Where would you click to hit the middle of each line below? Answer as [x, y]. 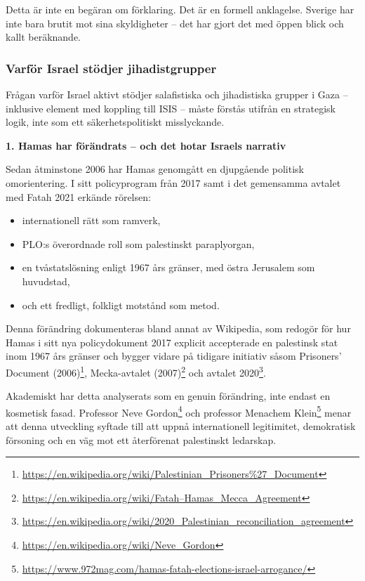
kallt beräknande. [44, 37]
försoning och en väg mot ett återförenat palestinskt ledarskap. [141, 439]
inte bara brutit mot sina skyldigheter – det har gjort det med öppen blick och [175, 23]
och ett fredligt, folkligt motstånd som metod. [121, 305]
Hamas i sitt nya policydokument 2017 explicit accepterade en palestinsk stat [172, 342]
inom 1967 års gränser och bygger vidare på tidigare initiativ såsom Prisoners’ [174, 356]
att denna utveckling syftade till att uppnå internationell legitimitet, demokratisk [181, 426]
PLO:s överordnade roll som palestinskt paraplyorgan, [138, 243]
